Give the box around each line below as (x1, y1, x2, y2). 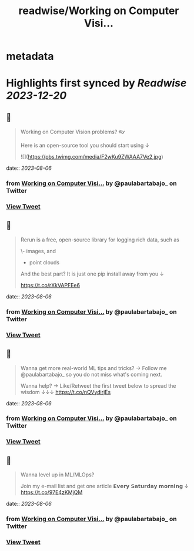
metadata (6, 50, 54, 63)
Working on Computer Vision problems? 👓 (20, 128, 125, 136)
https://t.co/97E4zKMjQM (20, 489, 83, 496)
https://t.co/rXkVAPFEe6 (20, 281, 81, 288)
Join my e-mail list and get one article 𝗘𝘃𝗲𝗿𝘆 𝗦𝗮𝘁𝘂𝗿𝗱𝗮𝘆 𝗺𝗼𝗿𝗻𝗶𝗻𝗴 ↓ (20, 483, 189, 490)
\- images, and (20, 247, 56, 254)
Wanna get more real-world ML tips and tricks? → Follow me (20, 364, 167, 371)
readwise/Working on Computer (18, 4, 179, 18)
